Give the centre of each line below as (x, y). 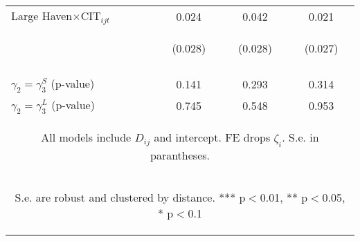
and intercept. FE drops (212, 137)
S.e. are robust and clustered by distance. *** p (130, 197)
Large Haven (42, 16)
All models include (86, 137)
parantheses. (180, 155)
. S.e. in (300, 137)
